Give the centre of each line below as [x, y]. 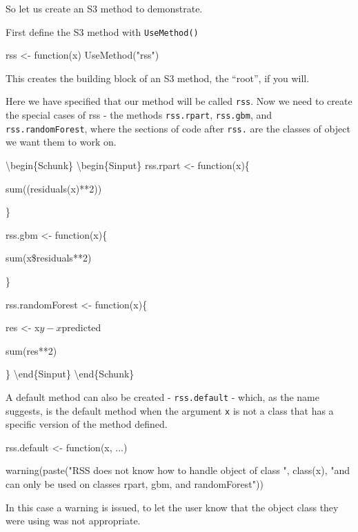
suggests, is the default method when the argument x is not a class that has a [170, 410]
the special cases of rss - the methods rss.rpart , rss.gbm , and [139, 115]
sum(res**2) [31, 350]
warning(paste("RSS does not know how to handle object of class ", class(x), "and [178, 470]
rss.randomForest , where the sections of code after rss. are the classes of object [178, 128]
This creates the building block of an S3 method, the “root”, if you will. [158, 78]
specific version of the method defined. [87, 424]
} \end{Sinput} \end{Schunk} [70, 374]
